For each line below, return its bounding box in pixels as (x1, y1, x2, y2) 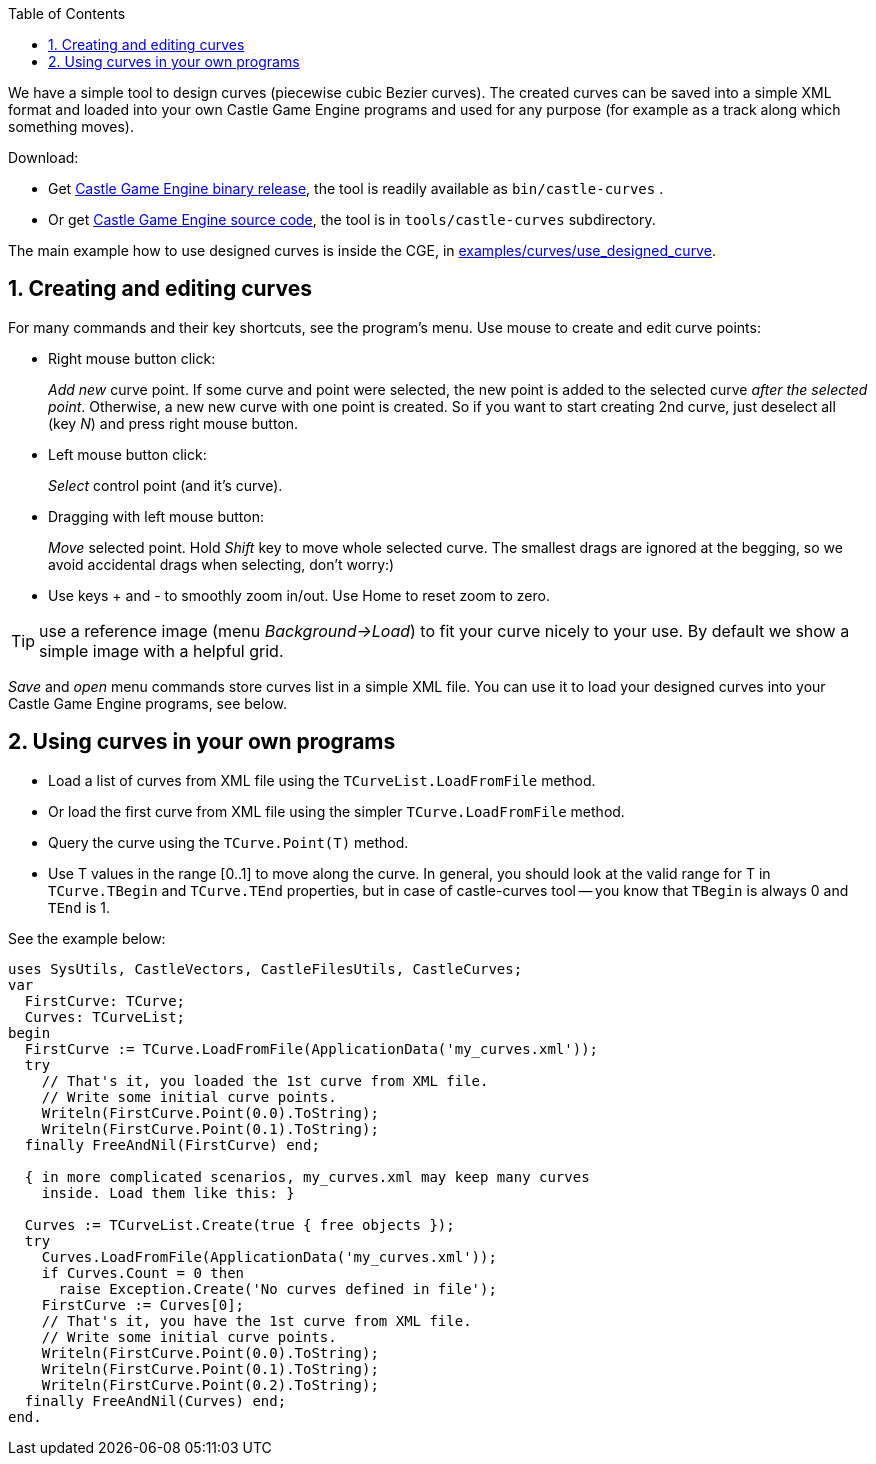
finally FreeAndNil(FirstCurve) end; (24, 1136, 320, 1153)
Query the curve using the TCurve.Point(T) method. (48, 833, 409, 851)
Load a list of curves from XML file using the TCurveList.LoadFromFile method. (48, 771, 596, 789)
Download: (8, 149, 79, 166)
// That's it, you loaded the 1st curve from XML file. (41, 1072, 489, 1089)
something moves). (8, 118, 134, 135)
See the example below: (8, 929, 166, 947)
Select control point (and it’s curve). (48, 476, 283, 494)
